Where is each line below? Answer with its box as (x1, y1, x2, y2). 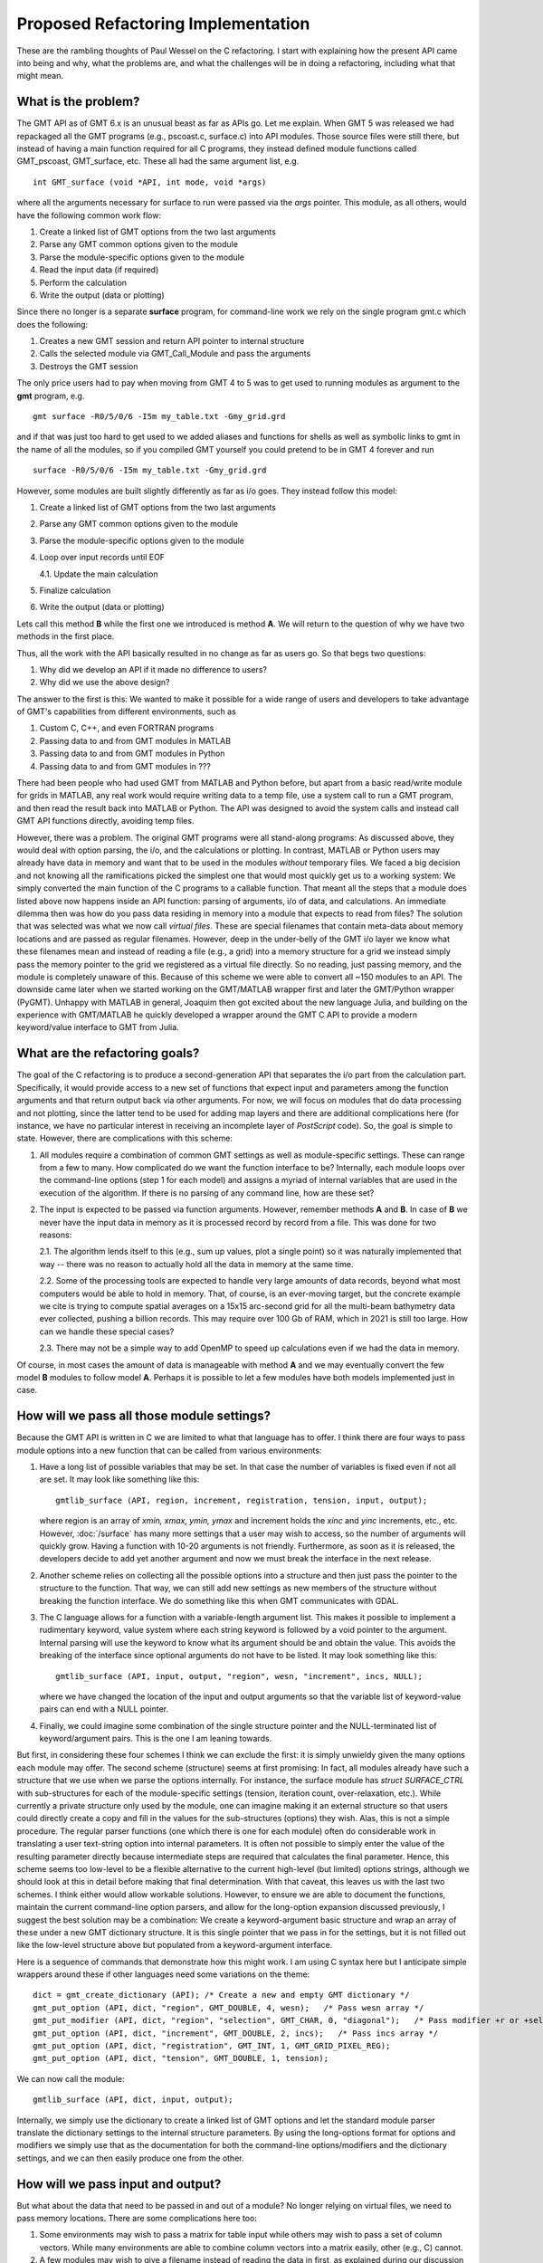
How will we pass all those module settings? (16, 1408, 271, 1424)
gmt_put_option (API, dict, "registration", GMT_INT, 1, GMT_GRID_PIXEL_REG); (33, 2041, 391, 2051)
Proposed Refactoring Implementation (16, 14, 310, 33)
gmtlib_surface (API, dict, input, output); (33, 2095, 234, 2105)
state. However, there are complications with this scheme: (16, 1132, 233, 1144)
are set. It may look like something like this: (39, 1474, 200, 1485)
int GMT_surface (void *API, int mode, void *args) (33, 177, 267, 187)
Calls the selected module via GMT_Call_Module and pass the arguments (39, 349, 311, 359)
